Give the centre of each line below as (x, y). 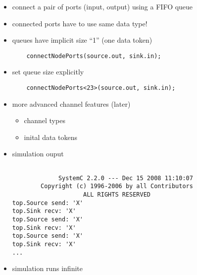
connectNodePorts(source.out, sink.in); (94, 56)
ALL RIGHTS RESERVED (117, 195)
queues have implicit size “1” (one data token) (82, 40)
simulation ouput (38, 154)
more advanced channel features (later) (71, 103)
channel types (45, 120)
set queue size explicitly (48, 72)
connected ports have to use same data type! (80, 23)
